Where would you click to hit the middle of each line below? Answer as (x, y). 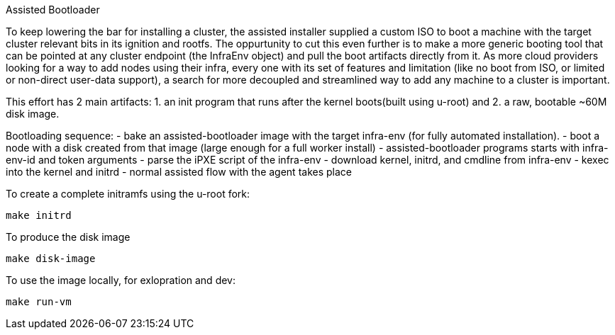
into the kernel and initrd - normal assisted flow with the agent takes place (179, 172)
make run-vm (39, 302)
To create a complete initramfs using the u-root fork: (128, 194)
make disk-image (51, 259)
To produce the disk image (68, 237)
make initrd (39, 215)
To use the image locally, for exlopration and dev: (121, 280)
